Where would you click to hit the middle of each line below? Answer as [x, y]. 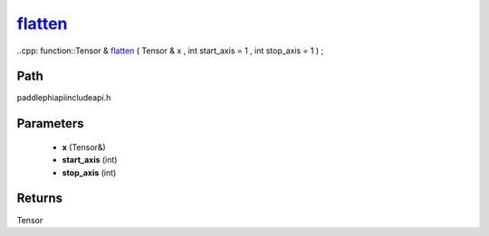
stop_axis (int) [89, 173]
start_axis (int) [90, 160]
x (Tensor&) [84, 147]
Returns [40, 198]
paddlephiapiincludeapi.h [64, 98]
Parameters [50, 123]
